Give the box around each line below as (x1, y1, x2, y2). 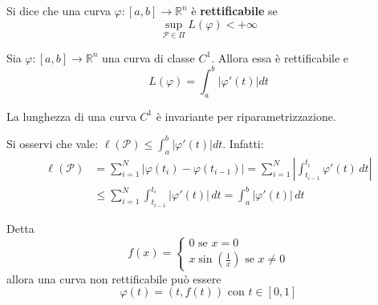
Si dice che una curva (6, 2, 111, 18)
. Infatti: (222, 134, 264, 151)
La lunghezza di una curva (6, 107, 136, 124)
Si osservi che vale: (6, 134, 99, 151)
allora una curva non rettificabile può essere (6, 270, 222, 287)
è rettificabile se (191, 2, 278, 18)
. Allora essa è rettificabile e (211, 49, 349, 66)
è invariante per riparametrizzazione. (156, 107, 336, 124)
